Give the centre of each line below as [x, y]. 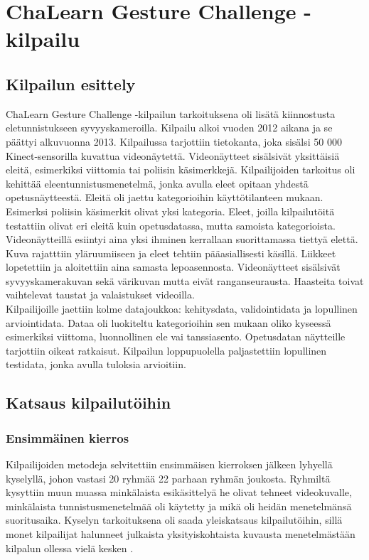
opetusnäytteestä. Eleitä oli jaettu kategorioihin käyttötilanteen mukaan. [165, 197]
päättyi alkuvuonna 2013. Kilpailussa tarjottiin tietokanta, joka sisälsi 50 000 [174, 141]
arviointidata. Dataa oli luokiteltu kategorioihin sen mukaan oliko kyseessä [169, 322]
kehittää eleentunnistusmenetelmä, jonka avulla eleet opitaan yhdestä [157, 183]
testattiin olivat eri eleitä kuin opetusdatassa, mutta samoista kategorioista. [171, 225]
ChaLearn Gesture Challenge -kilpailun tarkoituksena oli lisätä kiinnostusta [171, 113]
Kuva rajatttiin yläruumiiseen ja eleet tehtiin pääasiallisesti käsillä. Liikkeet [171, 253]
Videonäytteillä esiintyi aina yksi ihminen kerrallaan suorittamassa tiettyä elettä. [182, 239]
